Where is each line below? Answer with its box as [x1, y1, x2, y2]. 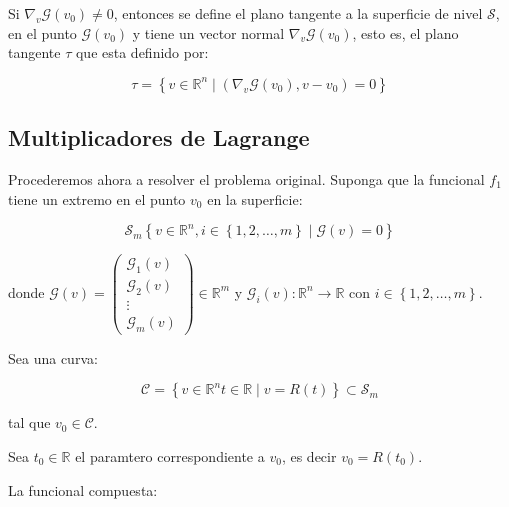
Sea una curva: [8, 347, 98, 368]
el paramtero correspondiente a [75, 445, 265, 466]
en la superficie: [207, 188, 303, 209]
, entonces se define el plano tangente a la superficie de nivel [113, 3, 483, 23]
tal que [8, 412, 51, 433]
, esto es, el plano [352, 22, 459, 43]
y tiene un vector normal [132, 22, 285, 43]
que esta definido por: [75, 42, 209, 63]
